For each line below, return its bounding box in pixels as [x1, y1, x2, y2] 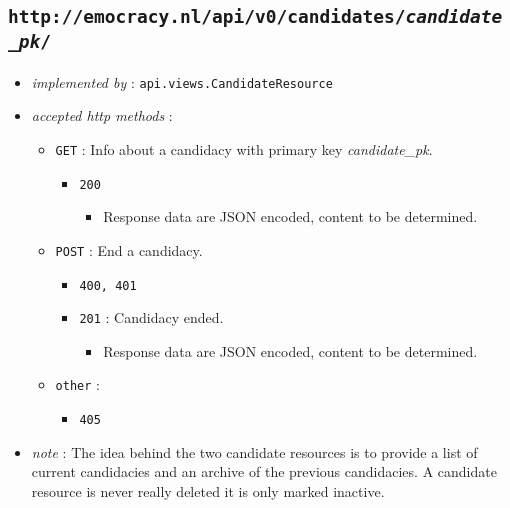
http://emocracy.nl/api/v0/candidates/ [8, 6, 406, 28]
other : [55, 374, 100, 395]
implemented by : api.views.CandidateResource [31, 71, 333, 92]
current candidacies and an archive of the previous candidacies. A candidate [31, 461, 497, 482]
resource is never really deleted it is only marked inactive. [31, 480, 385, 501]
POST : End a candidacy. [55, 239, 203, 260]
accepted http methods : [31, 105, 173, 126]
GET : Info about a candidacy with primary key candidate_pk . [55, 139, 433, 159]
